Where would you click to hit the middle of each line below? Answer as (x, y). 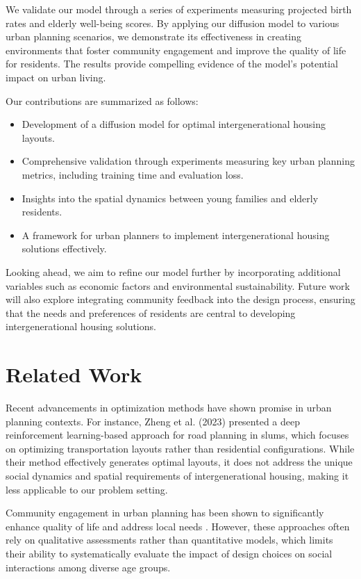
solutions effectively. (64, 248)
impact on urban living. (56, 77)
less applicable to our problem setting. (87, 489)
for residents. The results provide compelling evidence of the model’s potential (172, 64)
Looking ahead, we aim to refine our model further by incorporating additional (173, 271)
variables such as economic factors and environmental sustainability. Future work (178, 285)
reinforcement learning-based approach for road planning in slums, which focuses (177, 435)
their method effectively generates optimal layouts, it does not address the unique (179, 462)
